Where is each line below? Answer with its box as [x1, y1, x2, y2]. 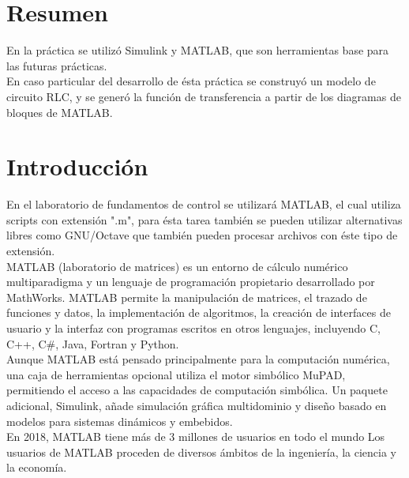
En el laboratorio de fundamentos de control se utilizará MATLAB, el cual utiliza [6, 196, 401, 213]
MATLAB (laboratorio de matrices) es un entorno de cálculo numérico [6, 258, 348, 274]
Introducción [6, 150, 148, 183]
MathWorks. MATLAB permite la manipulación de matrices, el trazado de [6, 288, 367, 305]
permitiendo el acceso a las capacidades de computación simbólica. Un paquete [6, 382, 388, 398]
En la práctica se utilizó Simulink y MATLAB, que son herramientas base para [6, 42, 389, 58]
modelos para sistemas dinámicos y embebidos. [6, 412, 233, 429]
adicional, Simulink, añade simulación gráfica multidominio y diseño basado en [6, 397, 387, 413]
